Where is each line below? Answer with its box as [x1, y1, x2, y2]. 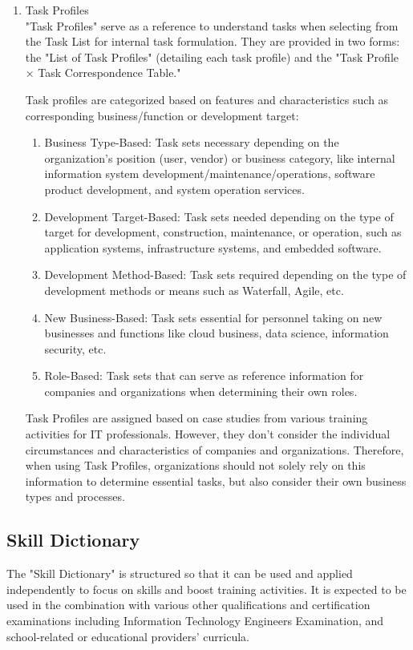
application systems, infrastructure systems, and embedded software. [44, 239, 382, 256]
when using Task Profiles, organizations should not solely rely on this [25, 457, 366, 474]
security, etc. [44, 340, 107, 357]
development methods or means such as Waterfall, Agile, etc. [44, 281, 344, 298]
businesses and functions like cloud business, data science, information [44, 325, 389, 341]
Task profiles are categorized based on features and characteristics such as [25, 91, 389, 107]
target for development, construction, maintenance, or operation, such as [44, 224, 402, 240]
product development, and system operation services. [44, 180, 305, 197]
